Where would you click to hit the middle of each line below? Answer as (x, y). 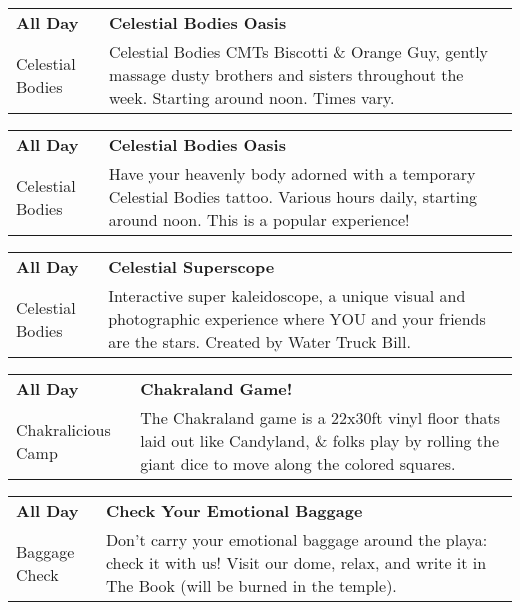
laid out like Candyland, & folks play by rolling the (320, 440)
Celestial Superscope (191, 266)
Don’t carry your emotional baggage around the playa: (296, 539)
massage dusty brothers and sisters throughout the (286, 74)
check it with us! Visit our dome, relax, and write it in (296, 562)
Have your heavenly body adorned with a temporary (292, 173)
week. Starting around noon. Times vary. (251, 97)
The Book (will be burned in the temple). (251, 585)
